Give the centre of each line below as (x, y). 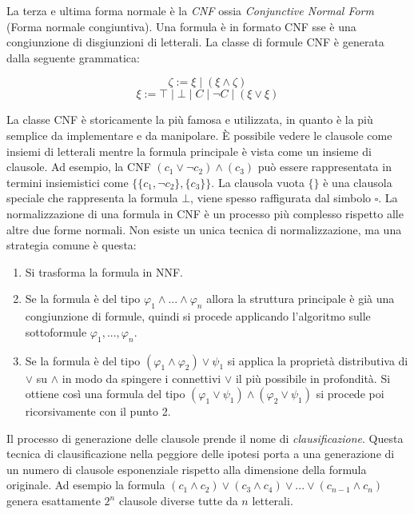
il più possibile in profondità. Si (313, 378)
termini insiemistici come (68, 182)
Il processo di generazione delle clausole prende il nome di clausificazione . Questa (205, 438)
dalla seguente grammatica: (73, 57)
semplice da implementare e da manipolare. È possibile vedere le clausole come (199, 135)
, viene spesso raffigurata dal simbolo (281, 198)
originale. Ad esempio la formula (86, 485)
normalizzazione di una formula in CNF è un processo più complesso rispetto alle (205, 213)
